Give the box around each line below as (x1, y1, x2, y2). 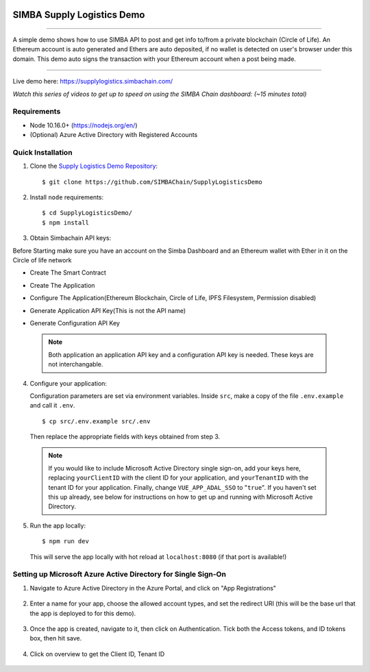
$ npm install (42, 219, 89, 226)
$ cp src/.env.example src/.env (42, 417, 151, 425)
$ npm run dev (42, 538, 89, 545)
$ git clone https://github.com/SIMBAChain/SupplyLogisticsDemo (42, 178, 263, 186)
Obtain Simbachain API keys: (29, 234, 112, 242)
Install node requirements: (29, 193, 104, 201)
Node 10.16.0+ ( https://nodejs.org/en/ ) (29, 121, 138, 129)
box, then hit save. (29, 634, 82, 643)
